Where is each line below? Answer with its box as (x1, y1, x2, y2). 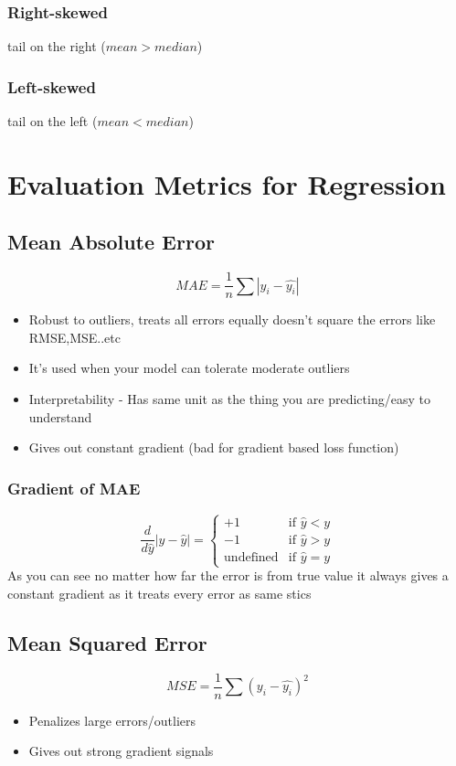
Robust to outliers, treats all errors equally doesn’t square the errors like (28, 310, 436, 329)
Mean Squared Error (7, 628, 207, 656)
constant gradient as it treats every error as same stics (7, 583, 312, 602)
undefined (224, 551, 279, 565)
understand (28, 407, 92, 426)
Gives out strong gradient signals (28, 741, 214, 761)
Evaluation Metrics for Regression (7, 165, 446, 202)
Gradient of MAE (7, 476, 141, 499)
